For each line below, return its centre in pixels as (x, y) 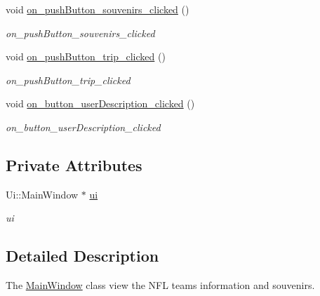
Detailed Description (82, 256)
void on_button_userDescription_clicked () (100, 103)
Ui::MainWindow (42, 194)
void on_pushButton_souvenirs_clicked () (98, 9)
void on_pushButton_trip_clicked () (86, 56)
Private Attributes (74, 164)
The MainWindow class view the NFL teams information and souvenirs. (160, 285)
